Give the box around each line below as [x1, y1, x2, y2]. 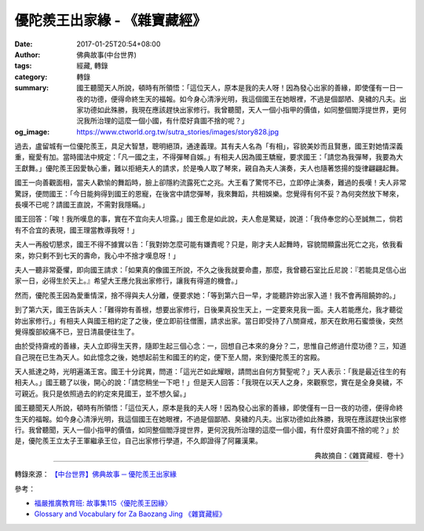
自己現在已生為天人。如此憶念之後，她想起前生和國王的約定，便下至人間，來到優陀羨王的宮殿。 [14, 352, 324, 361]
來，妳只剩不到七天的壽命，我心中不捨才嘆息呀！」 [14, 251, 180, 260]
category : [14, 71, 48, 82]
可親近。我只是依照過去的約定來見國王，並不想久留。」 [14, 389, 190, 398]
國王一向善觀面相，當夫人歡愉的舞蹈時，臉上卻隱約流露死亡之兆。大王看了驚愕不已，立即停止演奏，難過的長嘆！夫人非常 [14, 178, 407, 188]
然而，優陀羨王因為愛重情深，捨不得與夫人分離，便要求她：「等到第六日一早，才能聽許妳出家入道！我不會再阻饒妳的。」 [14, 291, 400, 300]
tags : [14, 61, 32, 71]
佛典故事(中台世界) [76, 49, 137, 59]
